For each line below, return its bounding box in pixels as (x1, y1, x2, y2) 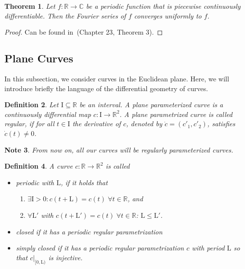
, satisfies (207, 118, 235, 129)
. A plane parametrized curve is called (120, 109, 233, 119)
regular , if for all (4, 118, 55, 129)
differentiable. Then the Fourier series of (4, 10, 126, 20)
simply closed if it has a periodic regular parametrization (16, 243, 184, 253)
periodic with (16, 177, 54, 187)
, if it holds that (61, 177, 108, 187)
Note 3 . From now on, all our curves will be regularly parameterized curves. (4, 144, 233, 154)
